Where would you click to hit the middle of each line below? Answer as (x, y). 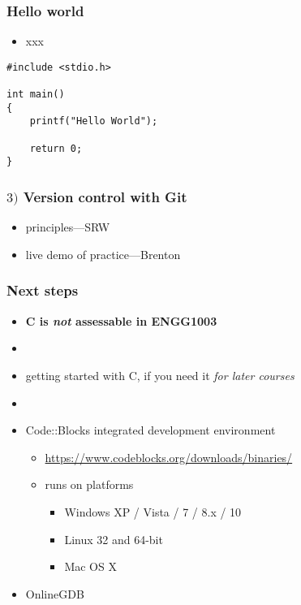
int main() (36, 95)
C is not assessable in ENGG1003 (121, 320)
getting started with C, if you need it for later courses (160, 375)
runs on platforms (89, 484)
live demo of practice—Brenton (103, 254)
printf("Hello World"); (94, 121)
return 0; (56, 148)
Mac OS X (90, 566)
